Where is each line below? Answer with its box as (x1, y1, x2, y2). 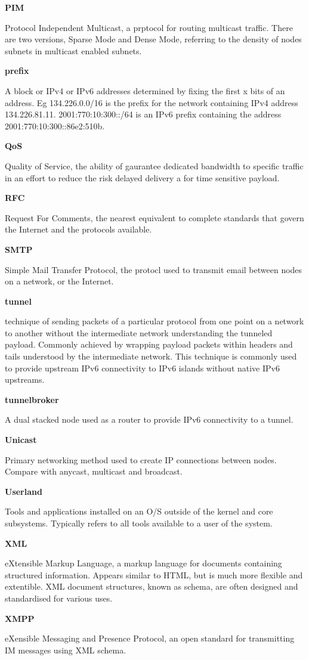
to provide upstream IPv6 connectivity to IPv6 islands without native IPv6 (5, 361, 280, 374)
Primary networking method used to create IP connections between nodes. (5, 453, 277, 466)
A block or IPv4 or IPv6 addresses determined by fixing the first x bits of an (5, 84, 285, 97)
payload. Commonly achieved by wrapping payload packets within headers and (5, 338, 293, 351)
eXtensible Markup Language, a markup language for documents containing (5, 557, 282, 569)
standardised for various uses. (5, 591, 113, 604)
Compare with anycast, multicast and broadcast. (5, 465, 183, 478)
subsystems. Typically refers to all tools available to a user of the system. (5, 517, 273, 529)
